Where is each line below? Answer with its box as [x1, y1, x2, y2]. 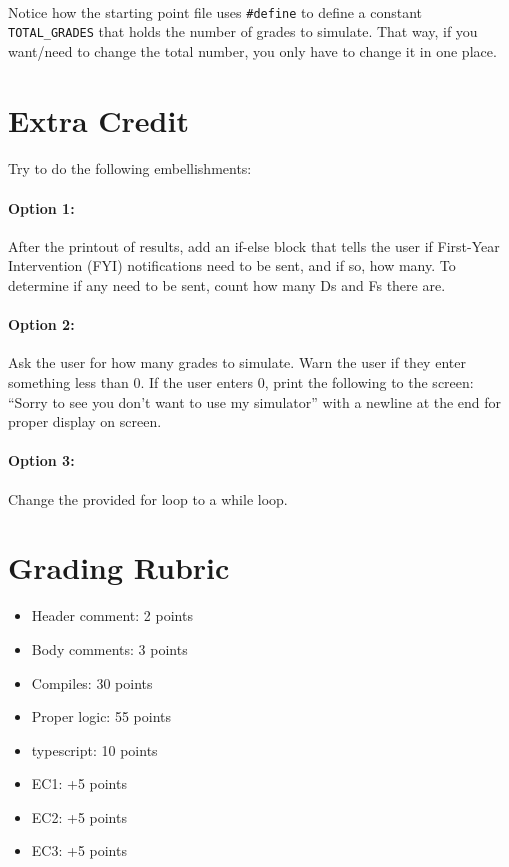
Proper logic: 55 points [31, 706, 171, 727]
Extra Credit [8, 99, 189, 140]
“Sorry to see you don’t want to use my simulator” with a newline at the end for [8, 391, 502, 412]
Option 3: [8, 450, 75, 471]
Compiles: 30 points [31, 672, 153, 693]
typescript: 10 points [31, 739, 158, 760]
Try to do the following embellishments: [8, 158, 252, 179]
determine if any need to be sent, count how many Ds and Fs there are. [8, 275, 446, 296]
